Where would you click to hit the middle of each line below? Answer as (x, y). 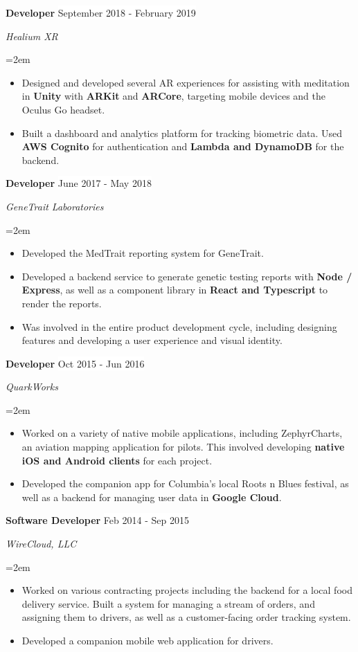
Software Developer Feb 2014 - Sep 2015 (97, 520)
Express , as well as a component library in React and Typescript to (175, 290)
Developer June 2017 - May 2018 (79, 183)
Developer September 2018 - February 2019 (101, 12)
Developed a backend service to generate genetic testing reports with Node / (187, 276)
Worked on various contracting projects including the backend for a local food (187, 590)
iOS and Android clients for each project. (117, 460)
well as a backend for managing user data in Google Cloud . (152, 497)
